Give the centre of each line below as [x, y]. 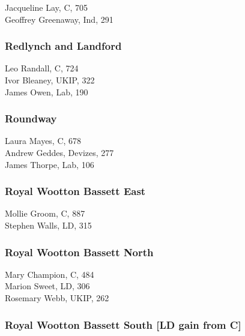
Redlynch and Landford [63, 46]
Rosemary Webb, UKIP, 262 [57, 298]
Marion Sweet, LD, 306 [47, 286]
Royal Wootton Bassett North [79, 252]
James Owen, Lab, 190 [47, 91]
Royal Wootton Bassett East [75, 191]
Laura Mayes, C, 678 [43, 141]
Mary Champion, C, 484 [50, 274]
